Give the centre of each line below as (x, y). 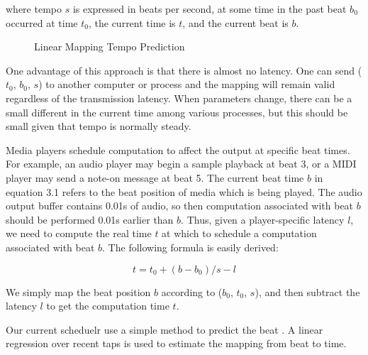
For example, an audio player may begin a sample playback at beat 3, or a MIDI (181, 164)
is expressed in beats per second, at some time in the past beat (210, 9)
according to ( (192, 291)
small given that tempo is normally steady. (99, 126)
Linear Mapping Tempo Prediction (110, 47)
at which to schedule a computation (239, 233)
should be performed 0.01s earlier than (90, 219)
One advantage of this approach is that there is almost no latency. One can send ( (184, 70)
